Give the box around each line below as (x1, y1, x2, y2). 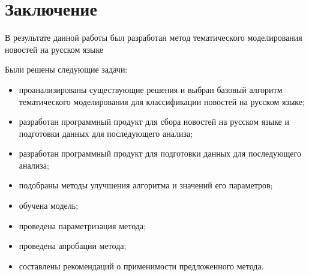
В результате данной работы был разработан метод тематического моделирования (5, 31, 302, 44)
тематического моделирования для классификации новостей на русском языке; (19, 95, 305, 107)
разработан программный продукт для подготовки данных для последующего (19, 147, 301, 160)
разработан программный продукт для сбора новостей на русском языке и (19, 115, 289, 128)
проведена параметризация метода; (19, 219, 146, 232)
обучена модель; (19, 199, 79, 212)
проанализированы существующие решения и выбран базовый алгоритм (19, 83, 283, 95)
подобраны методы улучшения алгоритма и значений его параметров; (19, 179, 273, 191)
